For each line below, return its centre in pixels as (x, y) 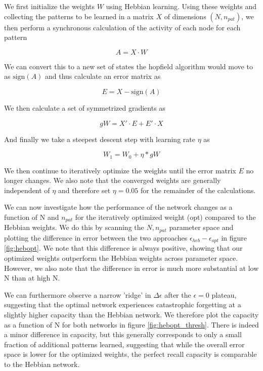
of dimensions (185, 16)
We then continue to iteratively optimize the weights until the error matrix (120, 170)
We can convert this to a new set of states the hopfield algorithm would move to (128, 66)
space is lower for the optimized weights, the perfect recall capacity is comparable (130, 354)
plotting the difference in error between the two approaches (96, 237)
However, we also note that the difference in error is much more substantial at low (131, 268)
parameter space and (201, 227)
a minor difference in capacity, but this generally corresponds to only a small (123, 334)
